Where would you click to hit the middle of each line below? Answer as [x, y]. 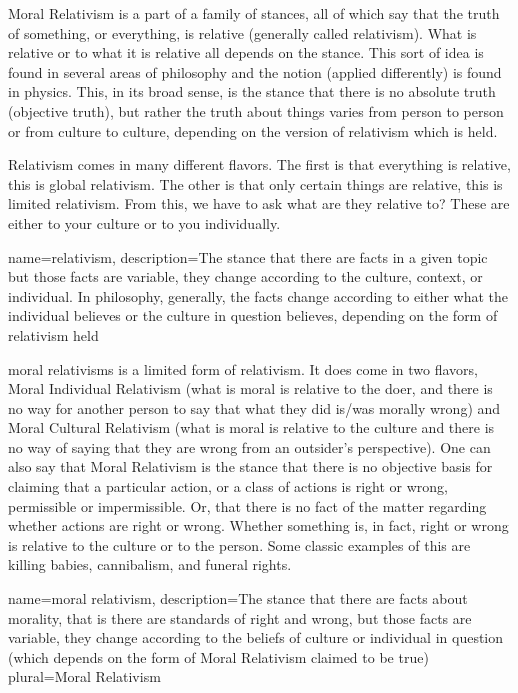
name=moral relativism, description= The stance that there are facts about [238, 598]
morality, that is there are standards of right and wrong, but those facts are [240, 617]
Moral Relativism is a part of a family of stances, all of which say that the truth [254, 13]
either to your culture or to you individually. [144, 222]
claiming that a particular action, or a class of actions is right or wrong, [228, 486]
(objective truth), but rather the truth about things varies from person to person [256, 110]
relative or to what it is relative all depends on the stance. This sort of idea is [246, 52]
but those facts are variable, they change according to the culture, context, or [245, 276]
